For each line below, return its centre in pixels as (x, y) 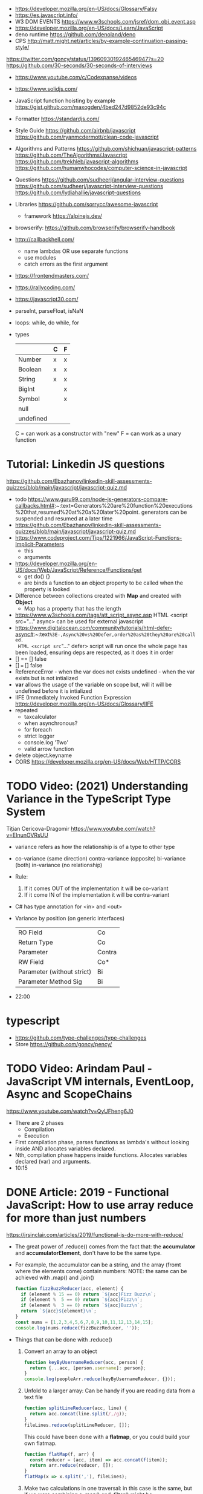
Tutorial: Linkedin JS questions (85, 464)
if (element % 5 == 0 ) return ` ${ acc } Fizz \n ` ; (82, 1300)
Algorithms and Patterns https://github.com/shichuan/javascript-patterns (106, 149)
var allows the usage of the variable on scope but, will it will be (93, 684)
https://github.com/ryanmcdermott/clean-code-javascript (87, 137)
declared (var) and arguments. (53, 1161)
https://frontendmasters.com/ (52, 276)
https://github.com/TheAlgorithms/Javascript (71, 155)
